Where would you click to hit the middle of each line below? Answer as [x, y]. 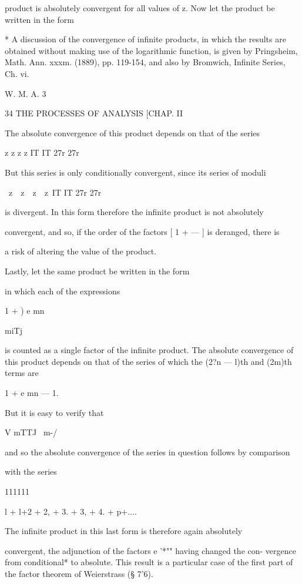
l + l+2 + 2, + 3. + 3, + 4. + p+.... [71, 511]
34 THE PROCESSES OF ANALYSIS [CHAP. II [94, 113]
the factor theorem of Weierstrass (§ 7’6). [79, 573]
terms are [22, 373]
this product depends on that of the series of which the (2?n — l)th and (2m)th [148, 361]
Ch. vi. [17, 73]
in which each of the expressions [63, 291]
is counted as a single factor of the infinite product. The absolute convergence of [149, 350]
